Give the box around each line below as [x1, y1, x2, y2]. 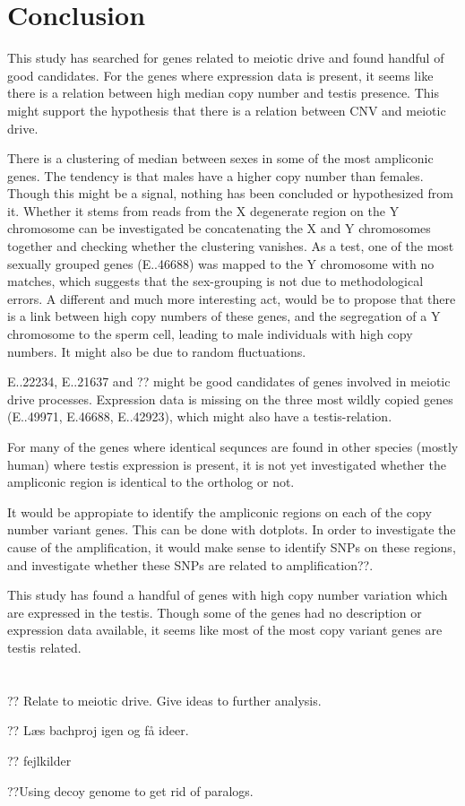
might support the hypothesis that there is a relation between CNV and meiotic [7, 100, 446, 119]
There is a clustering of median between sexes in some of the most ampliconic [7, 149, 434, 168]
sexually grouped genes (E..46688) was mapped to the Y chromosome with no [7, 254, 435, 273]
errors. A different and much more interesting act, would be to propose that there [7, 289, 456, 308]
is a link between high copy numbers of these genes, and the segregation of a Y [7, 307, 441, 325]
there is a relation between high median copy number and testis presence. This [7, 83, 439, 102]
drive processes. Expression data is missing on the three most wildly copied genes [7, 389, 453, 408]
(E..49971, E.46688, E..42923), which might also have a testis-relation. [7, 407, 392, 426]
